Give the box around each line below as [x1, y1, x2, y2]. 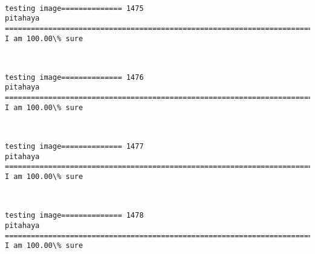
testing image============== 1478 [5, 211, 144, 220]
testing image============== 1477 [5, 142, 144, 151]
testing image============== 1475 [5, 4, 144, 13]
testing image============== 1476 [5, 73, 144, 82]
